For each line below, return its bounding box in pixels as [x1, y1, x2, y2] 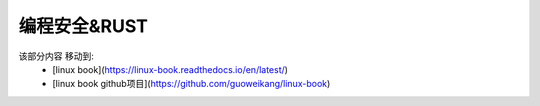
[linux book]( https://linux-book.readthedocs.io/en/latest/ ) [52, 63, 289, 75]
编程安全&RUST [18, 15, 149, 37]
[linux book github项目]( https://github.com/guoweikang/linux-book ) [52, 78, 331, 90]
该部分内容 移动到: [18, 50, 94, 62]
